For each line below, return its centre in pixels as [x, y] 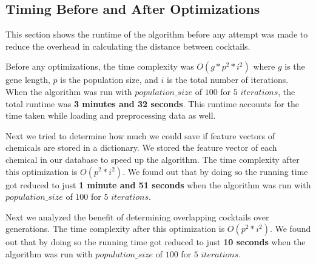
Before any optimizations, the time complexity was [100, 66]
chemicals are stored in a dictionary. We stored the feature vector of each [141, 147]
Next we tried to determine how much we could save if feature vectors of [140, 135]
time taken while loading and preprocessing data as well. [111, 115]
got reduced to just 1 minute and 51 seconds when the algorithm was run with [158, 184]
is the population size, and [109, 80]
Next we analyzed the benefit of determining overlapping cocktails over [137, 216]
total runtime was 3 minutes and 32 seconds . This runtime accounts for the [152, 103]
